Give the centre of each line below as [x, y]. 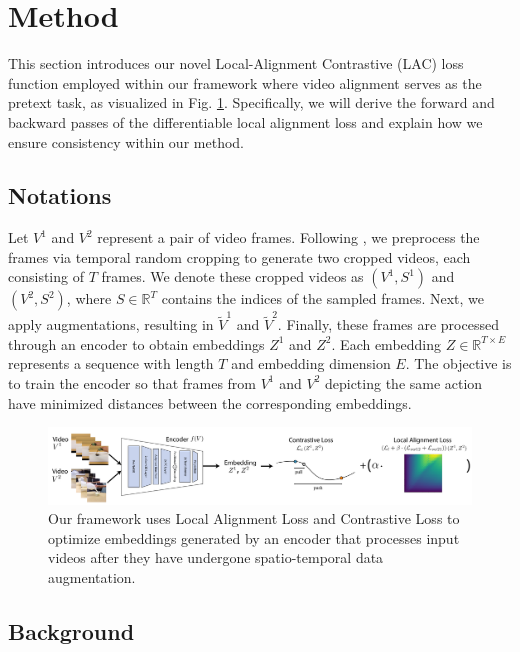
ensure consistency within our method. [126, 141]
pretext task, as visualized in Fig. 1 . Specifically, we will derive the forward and [251, 102]
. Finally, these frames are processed [388, 324]
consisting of [46, 276]
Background [71, 630]
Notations [60, 195]
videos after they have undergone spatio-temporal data [216, 557]
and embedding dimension [311, 363]
